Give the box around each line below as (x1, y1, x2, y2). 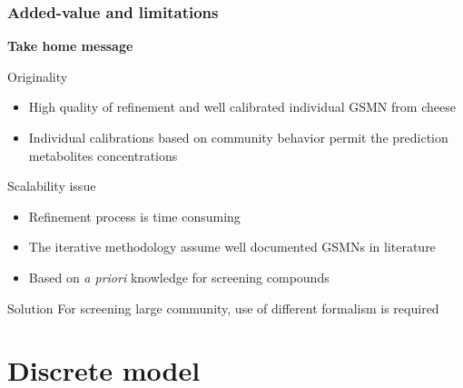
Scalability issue (7, 176, 96, 195)
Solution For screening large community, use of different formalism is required (7, 298, 439, 317)
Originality (7, 66, 68, 85)
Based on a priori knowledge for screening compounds (28, 267, 330, 286)
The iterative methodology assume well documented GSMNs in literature (28, 237, 436, 256)
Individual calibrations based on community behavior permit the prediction (28, 128, 448, 146)
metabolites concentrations (28, 145, 178, 164)
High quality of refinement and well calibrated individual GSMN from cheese (28, 97, 456, 116)
